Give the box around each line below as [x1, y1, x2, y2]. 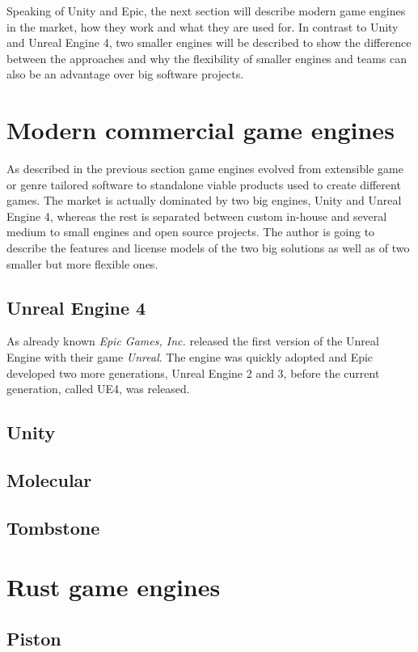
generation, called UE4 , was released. [6, 380, 190, 397]
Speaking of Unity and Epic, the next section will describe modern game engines [6, 2, 406, 19]
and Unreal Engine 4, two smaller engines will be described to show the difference [6, 34, 412, 51]
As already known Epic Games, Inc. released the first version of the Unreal [6, 332, 379, 349]
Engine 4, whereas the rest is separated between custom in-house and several [6, 207, 387, 224]
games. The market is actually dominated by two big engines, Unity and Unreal [6, 192, 402, 209]
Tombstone [6, 514, 100, 540]
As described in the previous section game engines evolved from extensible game [6, 160, 403, 177]
